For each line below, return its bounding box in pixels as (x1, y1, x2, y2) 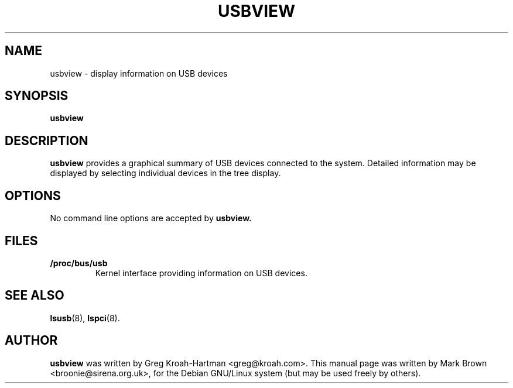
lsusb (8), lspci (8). (50, 313, 120, 323)
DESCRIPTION (5, 133, 88, 148)
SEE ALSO (5, 288, 64, 303)
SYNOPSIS (5, 88, 69, 104)
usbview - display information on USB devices (50, 68, 228, 78)
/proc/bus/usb (50, 257, 108, 268)
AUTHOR (5, 333, 58, 348)
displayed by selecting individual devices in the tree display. (50, 168, 281, 178)
